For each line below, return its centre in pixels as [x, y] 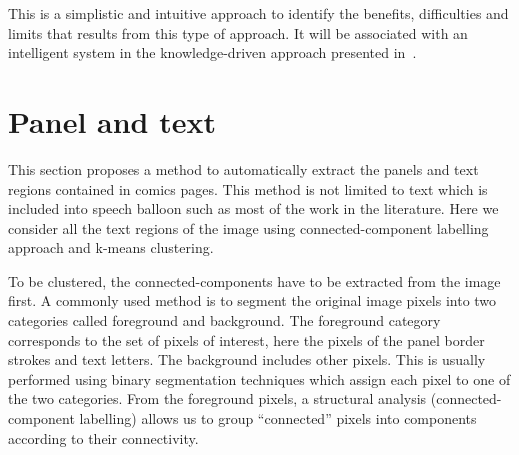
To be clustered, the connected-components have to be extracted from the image [254, 280]
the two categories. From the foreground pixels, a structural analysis [217, 398]
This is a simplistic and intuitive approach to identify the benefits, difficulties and [258, 13]
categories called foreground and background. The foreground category [224, 320]
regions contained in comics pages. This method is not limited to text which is [248, 188]
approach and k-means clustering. [111, 247]
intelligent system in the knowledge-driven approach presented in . [212, 52]
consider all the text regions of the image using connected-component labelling [248, 227]
